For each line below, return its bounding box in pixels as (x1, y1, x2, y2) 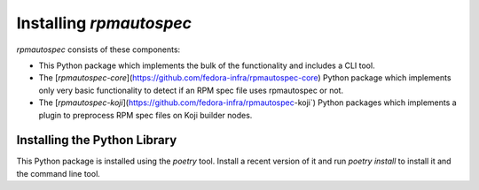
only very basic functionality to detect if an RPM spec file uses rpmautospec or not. (38, 85, 344, 95)
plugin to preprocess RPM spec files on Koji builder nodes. (38, 110, 253, 120)
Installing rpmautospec (16, 13, 192, 33)
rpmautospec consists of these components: (16, 44, 181, 55)
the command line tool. (16, 168, 101, 179)
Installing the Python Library (16, 133, 177, 148)
